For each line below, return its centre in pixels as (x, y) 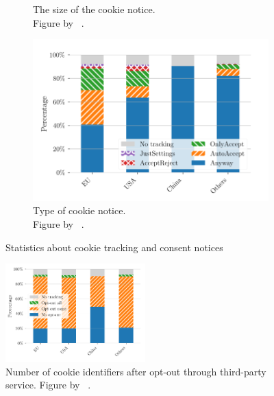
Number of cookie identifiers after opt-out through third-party (136, 371)
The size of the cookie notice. (94, 9)
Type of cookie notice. (79, 210)
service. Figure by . (48, 385)
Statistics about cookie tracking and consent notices (114, 247)
